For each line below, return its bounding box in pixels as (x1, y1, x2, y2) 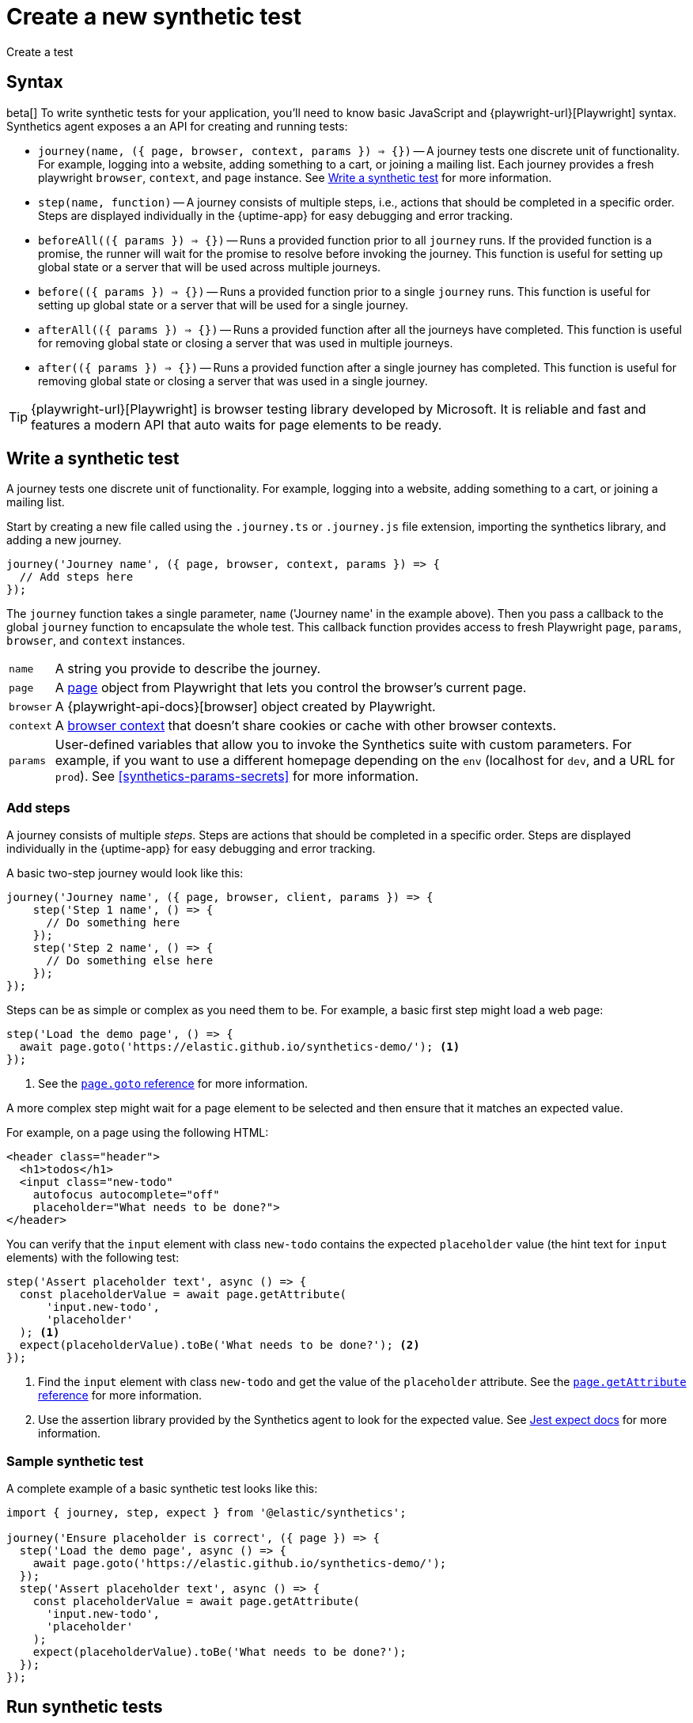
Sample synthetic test (6, 1452, 144, 1469)
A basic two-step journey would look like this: (6, 866, 244, 880)
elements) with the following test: (6, 1251, 180, 1265)
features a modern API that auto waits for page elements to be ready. (31, 416, 442, 433)
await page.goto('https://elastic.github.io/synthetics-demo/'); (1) (19, 1040, 460, 1054)
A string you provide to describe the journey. (55, 661, 321, 677)
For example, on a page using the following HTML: (6, 1126, 269, 1140)
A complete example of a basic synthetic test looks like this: (6, 1481, 318, 1495)
